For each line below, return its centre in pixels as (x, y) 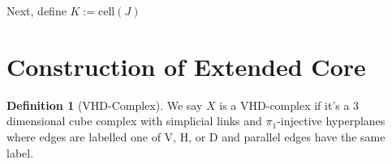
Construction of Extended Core (186, 66)
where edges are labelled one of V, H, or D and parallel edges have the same (196, 136)
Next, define (37, 11)
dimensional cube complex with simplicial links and (134, 121)
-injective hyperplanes (331, 121)
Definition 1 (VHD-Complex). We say (105, 105)
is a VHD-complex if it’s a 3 (289, 105)
